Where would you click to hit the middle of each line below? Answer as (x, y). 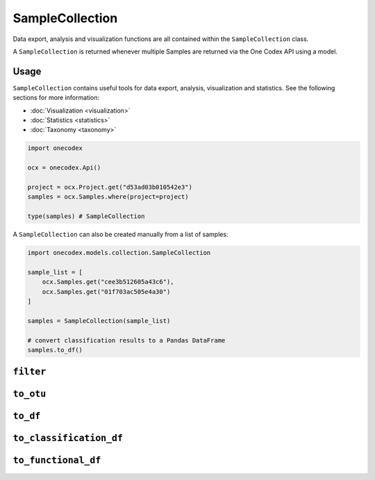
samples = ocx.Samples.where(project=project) (108, 197)
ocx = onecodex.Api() (64, 168)
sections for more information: (56, 98)
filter (30, 372)
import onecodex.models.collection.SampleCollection (119, 253)
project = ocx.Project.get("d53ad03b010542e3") (110, 187)
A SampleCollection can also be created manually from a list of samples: (120, 234)
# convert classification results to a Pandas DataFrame (126, 340)
